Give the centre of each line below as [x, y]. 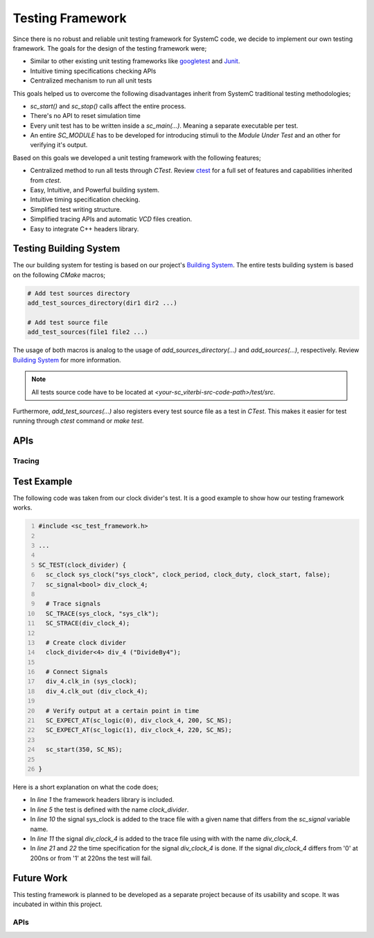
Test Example [43, 481]
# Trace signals [73, 604]
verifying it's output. [59, 145]
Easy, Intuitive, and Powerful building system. [95, 190]
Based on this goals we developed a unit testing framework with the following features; [137, 158]
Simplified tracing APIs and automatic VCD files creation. [111, 219]
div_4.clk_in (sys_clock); [91, 681]
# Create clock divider [86, 643]
